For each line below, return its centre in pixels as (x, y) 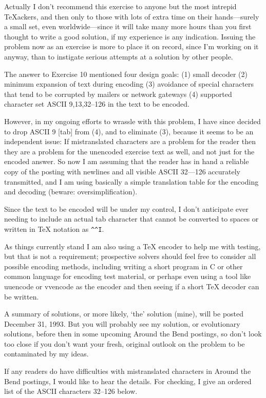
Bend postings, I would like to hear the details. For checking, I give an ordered (128, 381)
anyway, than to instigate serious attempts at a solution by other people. (119, 56)
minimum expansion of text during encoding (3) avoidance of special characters (129, 84)
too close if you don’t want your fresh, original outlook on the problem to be (125, 343)
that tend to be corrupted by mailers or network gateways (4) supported (118, 94)
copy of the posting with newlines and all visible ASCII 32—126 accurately (122, 171)
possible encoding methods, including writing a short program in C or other (123, 266)
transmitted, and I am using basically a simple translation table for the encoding (131, 181)
